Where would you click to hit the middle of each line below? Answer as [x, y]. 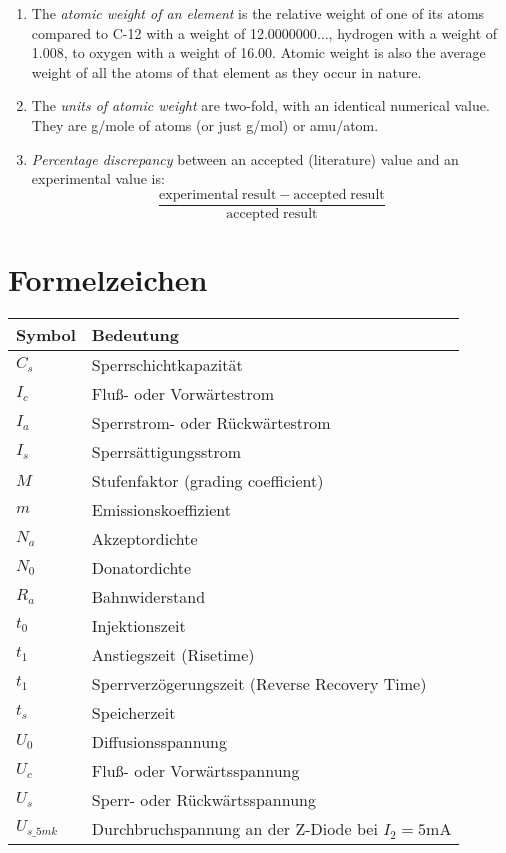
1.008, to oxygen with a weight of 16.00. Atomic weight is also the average [258, 52]
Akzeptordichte [144, 538]
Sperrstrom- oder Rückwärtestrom [211, 422]
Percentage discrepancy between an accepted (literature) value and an [245, 158]
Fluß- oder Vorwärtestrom [183, 393]
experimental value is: [98, 178]
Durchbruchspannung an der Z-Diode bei [234, 828]
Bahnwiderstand [148, 596]
